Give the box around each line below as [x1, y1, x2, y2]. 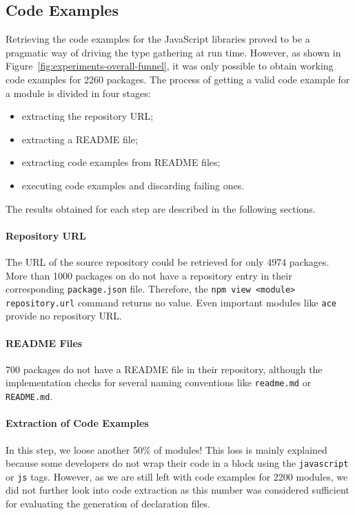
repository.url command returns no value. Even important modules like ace [6, 295, 336, 309]
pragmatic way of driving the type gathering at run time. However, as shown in [6, 45, 341, 59]
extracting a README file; [21, 132, 138, 146]
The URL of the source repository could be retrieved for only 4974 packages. [6, 254, 329, 269]
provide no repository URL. [6, 308, 122, 323]
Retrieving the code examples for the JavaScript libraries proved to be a [6, 32, 310, 46]
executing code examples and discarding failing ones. [21, 178, 245, 192]
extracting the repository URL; [21, 109, 154, 123]
